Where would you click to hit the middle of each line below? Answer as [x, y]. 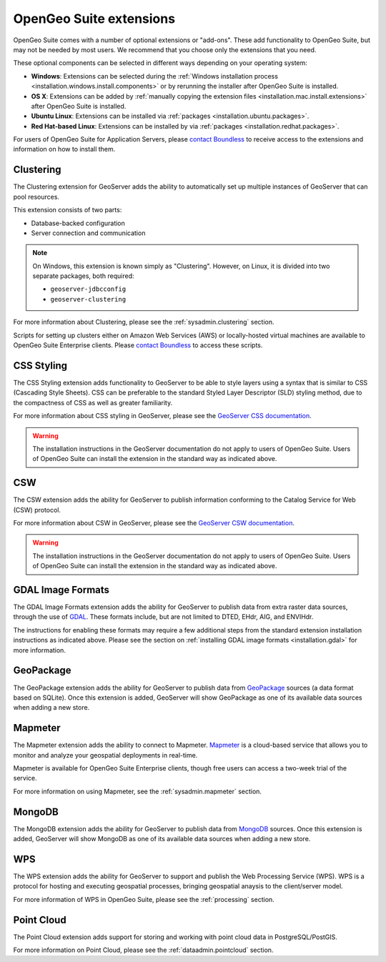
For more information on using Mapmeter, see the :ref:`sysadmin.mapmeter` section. [138, 791]
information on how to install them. [64, 149]
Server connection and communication [88, 233]
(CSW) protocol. [37, 510]
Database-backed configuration [78, 223]
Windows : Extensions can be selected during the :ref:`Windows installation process [155, 76]
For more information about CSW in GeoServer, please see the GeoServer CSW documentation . [154, 522]
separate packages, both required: [84, 276]
